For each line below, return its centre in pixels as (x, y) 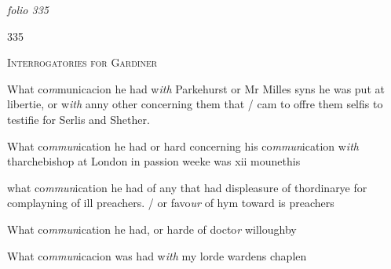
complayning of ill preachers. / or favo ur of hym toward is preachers (171, 203)
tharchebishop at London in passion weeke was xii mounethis (154, 161)
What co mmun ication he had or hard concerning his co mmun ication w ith (183, 145)
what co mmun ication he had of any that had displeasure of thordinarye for (187, 187)
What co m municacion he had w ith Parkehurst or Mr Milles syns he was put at (196, 88)
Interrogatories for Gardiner (82, 62)
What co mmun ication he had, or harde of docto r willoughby (152, 229)
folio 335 (28, 9)
